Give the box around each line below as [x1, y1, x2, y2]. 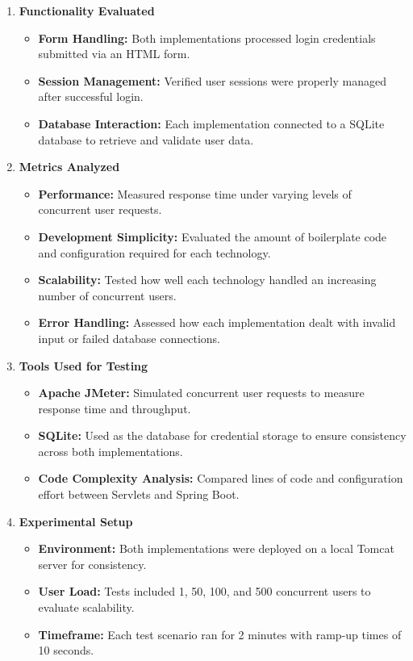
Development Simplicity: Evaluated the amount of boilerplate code [38, 228, 387, 245]
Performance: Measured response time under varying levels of [38, 185, 352, 202]
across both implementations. [38, 442, 183, 459]
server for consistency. [38, 555, 147, 572]
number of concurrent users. [38, 287, 177, 303]
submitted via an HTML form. [38, 45, 190, 62]
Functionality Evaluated [19, 2, 155, 19]
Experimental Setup [19, 512, 133, 529]
